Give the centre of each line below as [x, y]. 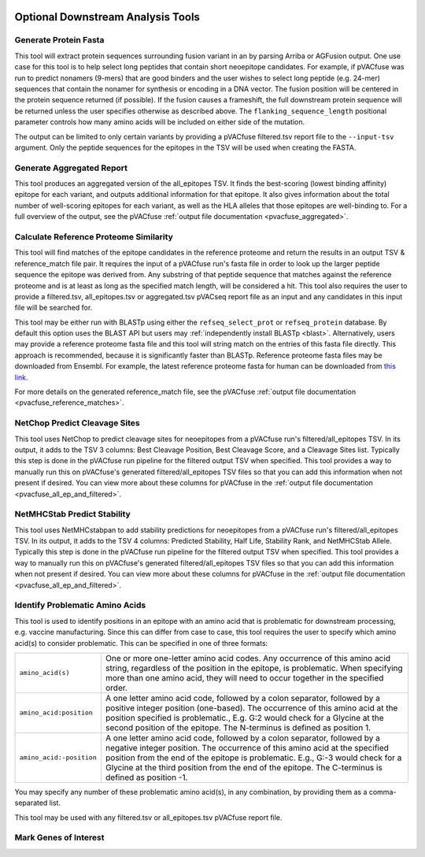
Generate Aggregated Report [71, 168]
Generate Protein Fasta [59, 40]
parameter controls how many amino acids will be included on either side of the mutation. [160, 122]
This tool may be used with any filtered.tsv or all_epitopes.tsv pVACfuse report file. [148, 817]
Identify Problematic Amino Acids [80, 605]
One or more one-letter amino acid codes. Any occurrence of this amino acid [248, 658]
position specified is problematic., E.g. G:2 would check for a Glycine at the [245, 718]
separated [31, 803]
